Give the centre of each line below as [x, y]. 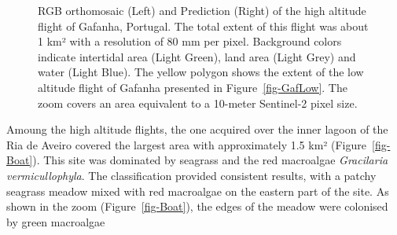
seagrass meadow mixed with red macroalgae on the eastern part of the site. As [198, 191]
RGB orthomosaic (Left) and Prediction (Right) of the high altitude [202, 10]
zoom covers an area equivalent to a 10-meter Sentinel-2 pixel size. [198, 103]
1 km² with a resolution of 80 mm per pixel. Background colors [190, 41]
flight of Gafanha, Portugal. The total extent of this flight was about [203, 26]
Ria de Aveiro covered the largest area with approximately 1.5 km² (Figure [186, 144]
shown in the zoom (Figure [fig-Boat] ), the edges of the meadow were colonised [197, 206]
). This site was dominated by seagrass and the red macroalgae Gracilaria [210, 160]
